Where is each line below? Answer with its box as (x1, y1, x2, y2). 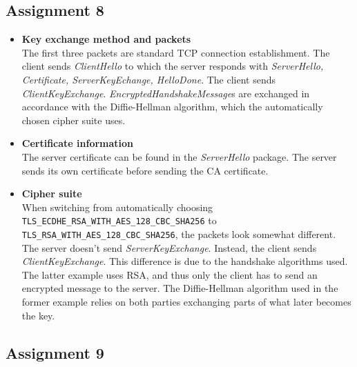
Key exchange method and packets (21, 32, 191, 46)
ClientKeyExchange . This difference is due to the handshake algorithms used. (21, 254, 348, 268)
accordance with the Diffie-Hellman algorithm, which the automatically (21, 99, 323, 114)
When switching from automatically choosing (21, 199, 213, 214)
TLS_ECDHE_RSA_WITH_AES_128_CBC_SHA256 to (21, 213, 217, 228)
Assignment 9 (6, 341, 104, 363)
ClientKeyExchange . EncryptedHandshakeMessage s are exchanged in (21, 86, 310, 100)
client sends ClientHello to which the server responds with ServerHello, (21, 59, 324, 73)
